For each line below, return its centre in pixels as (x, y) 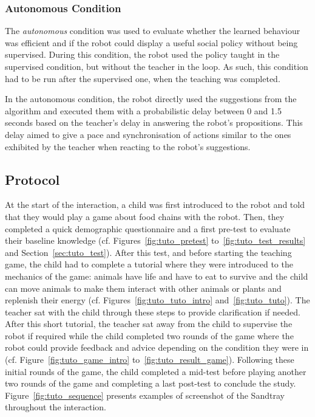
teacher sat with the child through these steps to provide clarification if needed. (153, 312)
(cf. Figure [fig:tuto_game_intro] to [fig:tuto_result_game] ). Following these (150, 360)
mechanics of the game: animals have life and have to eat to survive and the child (157, 276)
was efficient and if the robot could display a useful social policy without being (151, 42)
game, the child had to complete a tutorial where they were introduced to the (149, 264)
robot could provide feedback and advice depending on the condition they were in (157, 347)
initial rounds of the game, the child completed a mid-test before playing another (156, 371)
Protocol (32, 179)
